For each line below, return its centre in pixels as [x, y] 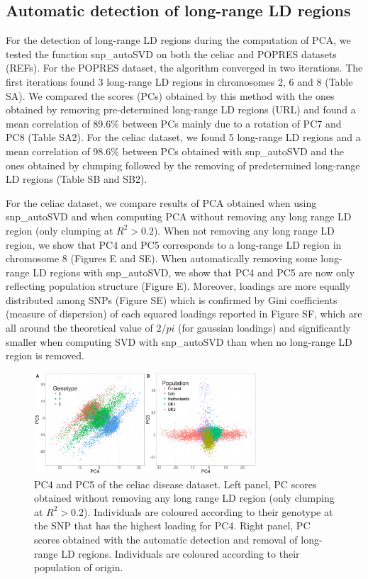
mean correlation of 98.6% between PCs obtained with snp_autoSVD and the [175, 151]
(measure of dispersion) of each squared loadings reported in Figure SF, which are [184, 314]
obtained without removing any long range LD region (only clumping [184, 498]
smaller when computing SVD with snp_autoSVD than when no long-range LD [179, 341]
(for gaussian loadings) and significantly [264, 328]
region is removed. [45, 355]
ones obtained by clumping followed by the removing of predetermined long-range [183, 165]
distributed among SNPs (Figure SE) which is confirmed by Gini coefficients [172, 299]
